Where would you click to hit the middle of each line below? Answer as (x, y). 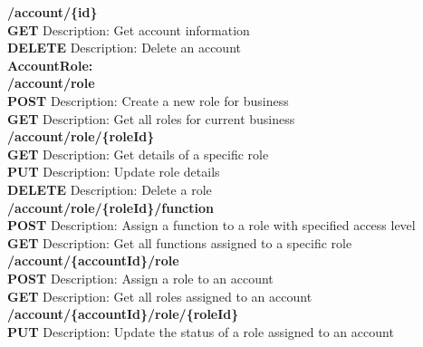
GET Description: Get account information (129, 29)
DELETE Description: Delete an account (124, 48)
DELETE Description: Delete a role (110, 189)
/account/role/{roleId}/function (111, 207)
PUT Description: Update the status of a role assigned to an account (201, 331)
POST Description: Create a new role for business (148, 100)
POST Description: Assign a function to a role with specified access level (211, 225)
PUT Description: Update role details (114, 172)
